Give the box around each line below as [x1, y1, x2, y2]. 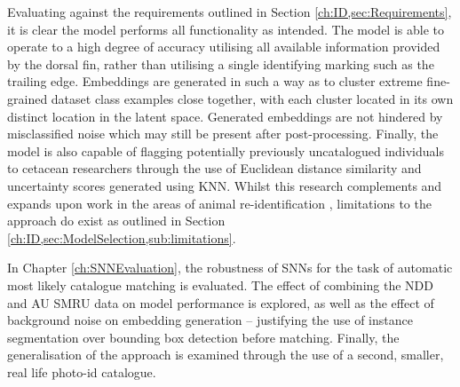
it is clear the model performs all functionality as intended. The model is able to [7, 20, 444, 38]
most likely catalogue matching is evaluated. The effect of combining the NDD [7, 275, 433, 294]
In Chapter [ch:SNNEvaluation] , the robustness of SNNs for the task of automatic [7, 258, 453, 277]
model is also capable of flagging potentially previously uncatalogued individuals [7, 141, 444, 160]
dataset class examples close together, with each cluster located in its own [51, 89, 454, 107]
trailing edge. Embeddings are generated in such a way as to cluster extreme [7, 72, 423, 91]
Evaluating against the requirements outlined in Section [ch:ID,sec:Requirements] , [7, 3, 452, 20]
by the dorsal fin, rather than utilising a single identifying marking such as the [7, 54, 434, 73]
